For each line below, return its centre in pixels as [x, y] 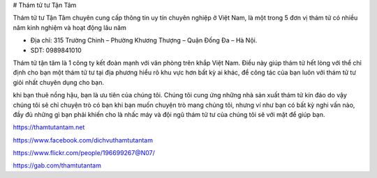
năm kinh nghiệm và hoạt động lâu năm [70, 27]
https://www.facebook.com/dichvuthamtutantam [83, 140]
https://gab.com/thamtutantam [57, 165]
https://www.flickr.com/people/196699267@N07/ [84, 153]
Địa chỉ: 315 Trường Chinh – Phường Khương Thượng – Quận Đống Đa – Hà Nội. [144, 40]
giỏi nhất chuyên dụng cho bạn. [59, 82]
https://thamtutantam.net [49, 127]
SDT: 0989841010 [56, 50]
